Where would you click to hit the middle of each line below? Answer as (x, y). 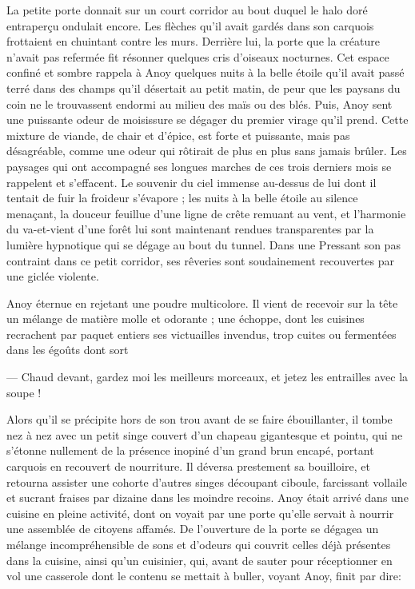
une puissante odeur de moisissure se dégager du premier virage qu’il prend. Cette (207, 119)
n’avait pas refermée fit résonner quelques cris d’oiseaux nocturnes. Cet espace (198, 56)
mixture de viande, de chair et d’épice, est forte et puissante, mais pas (178, 135)
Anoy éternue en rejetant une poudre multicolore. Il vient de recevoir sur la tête (202, 302)
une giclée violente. (53, 276)
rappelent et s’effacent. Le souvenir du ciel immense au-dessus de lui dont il (192, 182)
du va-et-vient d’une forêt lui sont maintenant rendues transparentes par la (190, 229)
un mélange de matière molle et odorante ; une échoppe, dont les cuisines (186, 318)
